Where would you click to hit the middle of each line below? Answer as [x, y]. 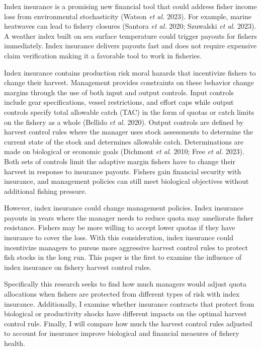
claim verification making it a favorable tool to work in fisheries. [103, 55]
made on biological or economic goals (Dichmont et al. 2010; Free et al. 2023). [124, 151]
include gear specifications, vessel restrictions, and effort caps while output [119, 102]
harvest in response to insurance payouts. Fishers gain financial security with [123, 171]
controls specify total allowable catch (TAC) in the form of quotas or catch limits [129, 112]
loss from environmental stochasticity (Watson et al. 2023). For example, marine [128, 16]
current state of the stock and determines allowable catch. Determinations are [124, 141]
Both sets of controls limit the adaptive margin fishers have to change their [120, 161]
